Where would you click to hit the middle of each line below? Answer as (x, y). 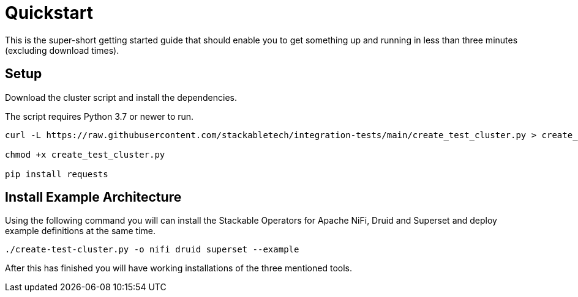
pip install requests (57, 174)
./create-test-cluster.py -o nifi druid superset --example (152, 250)
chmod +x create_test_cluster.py (85, 154)
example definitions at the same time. (80, 231)
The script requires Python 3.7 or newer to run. (99, 116)
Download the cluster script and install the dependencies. (121, 97)
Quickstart (49, 13)
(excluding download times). (62, 50)
